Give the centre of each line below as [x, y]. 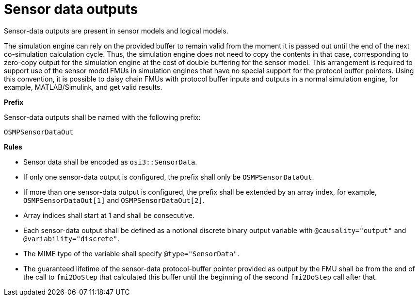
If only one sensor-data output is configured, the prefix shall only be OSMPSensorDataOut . [169, 177]
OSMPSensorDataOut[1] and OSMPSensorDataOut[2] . [114, 200]
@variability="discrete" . [71, 238]
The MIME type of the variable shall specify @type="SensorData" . [131, 253]
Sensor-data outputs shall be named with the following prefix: [102, 117]
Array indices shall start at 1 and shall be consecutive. [109, 215]
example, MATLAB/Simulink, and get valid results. [83, 87]
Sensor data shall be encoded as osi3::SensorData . [110, 162]
